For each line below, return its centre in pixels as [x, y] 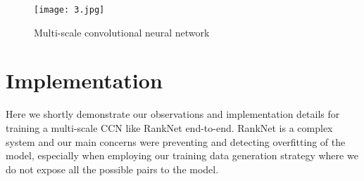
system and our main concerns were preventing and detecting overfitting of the [176, 141]
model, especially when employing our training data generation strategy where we [182, 155]
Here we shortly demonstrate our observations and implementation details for [173, 114]
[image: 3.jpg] [69, 10]
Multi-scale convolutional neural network [122, 32]
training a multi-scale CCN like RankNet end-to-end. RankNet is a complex [169, 127]
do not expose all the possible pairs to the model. [112, 169]
